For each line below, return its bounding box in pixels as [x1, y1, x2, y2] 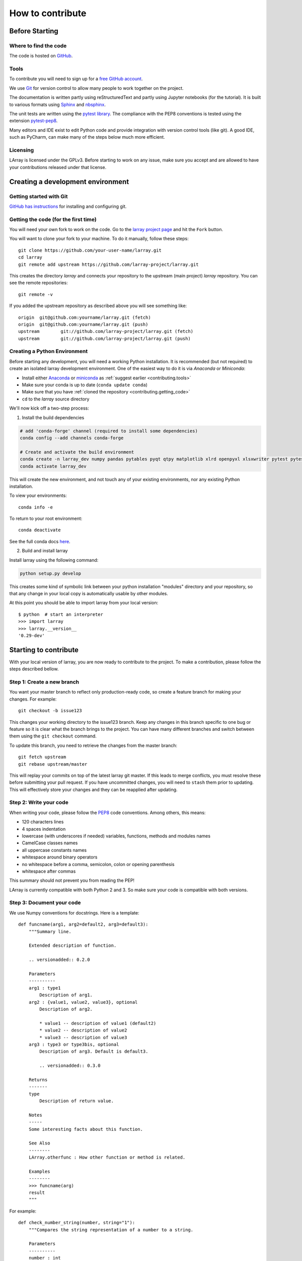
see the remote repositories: [9, 280, 68, 286]
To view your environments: [9, 492, 67, 499]
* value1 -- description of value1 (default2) [39, 1020, 157, 1026]
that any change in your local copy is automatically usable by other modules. [9, 590, 168, 596]
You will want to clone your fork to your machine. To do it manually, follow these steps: [9, 236, 189, 242]
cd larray [18, 255, 42, 260]
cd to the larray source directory [22, 396, 90, 402]
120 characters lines [22, 819, 64, 825]
